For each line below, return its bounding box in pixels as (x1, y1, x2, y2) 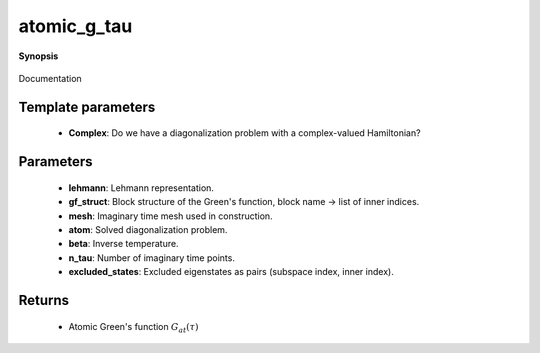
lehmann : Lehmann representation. (68, 181, 215, 194)
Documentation (18, 72, 82, 84)
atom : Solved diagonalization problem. (68, 223, 228, 235)
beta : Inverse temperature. (68, 238, 179, 250)
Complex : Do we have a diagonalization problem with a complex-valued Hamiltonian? (68, 127, 421, 139)
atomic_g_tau (18, 15, 133, 37)
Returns (18, 291, 70, 309)
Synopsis (18, 50, 59, 62)
